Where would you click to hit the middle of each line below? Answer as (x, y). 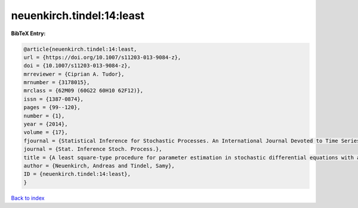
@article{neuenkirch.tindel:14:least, (80, 49)
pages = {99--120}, (52, 108)
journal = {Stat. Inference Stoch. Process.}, (93, 149)
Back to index (28, 198)
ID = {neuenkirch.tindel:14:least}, (77, 174)
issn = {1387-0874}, (53, 99)
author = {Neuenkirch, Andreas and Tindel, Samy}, (99, 166)
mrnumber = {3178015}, (57, 83)
